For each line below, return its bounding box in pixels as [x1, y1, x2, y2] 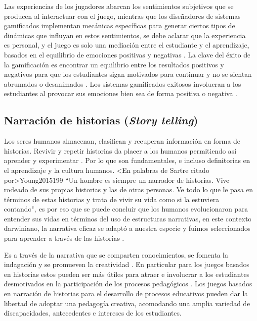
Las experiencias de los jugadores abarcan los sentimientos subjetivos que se [4, 1, 234, 11]
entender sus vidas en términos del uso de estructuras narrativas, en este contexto [4, 213, 252, 223]
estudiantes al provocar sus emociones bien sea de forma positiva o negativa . [4, 88, 237, 99]
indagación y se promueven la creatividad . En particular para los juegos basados [4, 259, 250, 269]
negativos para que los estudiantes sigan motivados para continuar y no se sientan [4, 69, 252, 79]
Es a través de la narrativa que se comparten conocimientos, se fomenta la [4, 249, 228, 260]
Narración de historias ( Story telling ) [4, 112, 198, 128]
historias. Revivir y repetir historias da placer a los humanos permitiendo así [4, 145, 237, 156]
